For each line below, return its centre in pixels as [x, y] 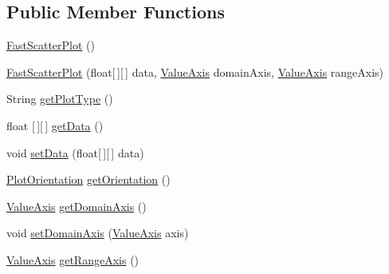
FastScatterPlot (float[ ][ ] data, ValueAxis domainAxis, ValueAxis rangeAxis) [195, 71]
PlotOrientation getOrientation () [88, 179]
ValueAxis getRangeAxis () [73, 259]
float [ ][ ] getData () [55, 125]
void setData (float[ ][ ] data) [75, 152]
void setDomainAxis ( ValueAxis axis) [98, 233]
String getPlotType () [60, 99]
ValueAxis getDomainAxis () [77, 206]
